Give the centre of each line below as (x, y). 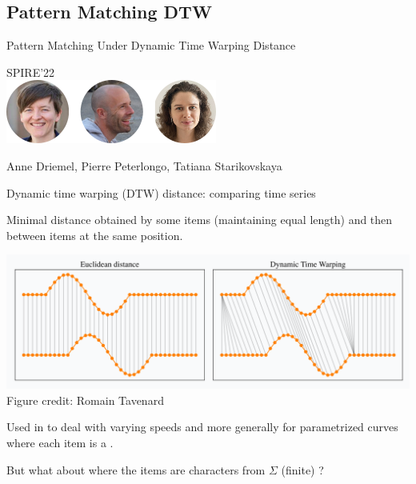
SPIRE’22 (31, 72)
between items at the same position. (95, 235)
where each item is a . (60, 442)
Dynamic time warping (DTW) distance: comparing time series (161, 192)
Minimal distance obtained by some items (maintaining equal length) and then (200, 220)
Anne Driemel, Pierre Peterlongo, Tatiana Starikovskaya (144, 165)
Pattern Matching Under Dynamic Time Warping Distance (151, 45)
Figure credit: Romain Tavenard (85, 400)
